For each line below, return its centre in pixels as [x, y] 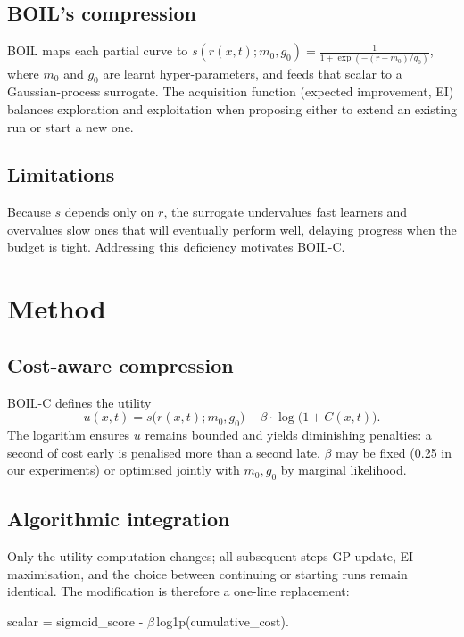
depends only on [109, 212]
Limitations [61, 174]
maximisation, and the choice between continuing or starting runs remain [207, 573]
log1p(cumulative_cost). [223, 621]
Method [57, 308]
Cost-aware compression [120, 364]
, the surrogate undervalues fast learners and [286, 212]
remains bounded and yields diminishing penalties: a [288, 435]
